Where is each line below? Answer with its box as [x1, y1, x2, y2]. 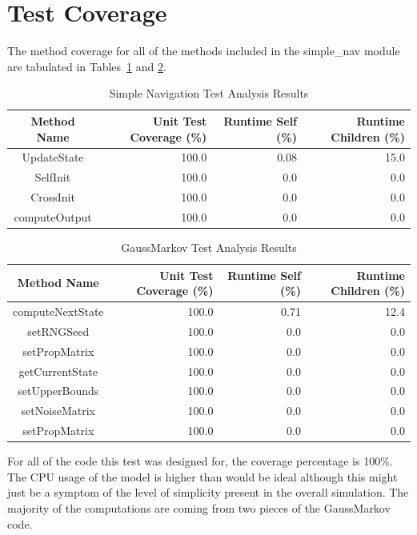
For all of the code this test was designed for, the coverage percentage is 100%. [7, 453, 393, 469]
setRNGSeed [27, 322, 90, 339]
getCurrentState [18, 362, 98, 379]
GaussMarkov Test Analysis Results [121, 238, 297, 255]
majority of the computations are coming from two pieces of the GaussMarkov [7, 499, 391, 516]
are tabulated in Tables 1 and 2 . [7, 58, 166, 74]
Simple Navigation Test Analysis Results [109, 85, 309, 102]
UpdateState [22, 149, 84, 166]
